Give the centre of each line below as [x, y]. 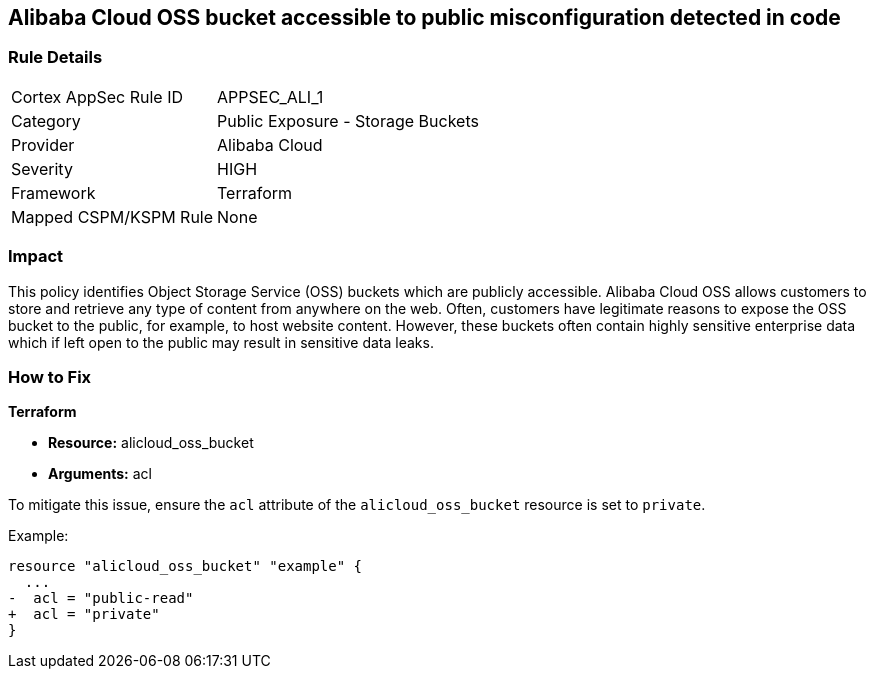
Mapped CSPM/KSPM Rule [112, 216]
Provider [43, 144]
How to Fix [50, 376]
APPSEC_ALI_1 [270, 96]
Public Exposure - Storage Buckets [348, 120]
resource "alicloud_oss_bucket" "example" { [185, 566]
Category [46, 120]
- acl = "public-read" [101, 598]
